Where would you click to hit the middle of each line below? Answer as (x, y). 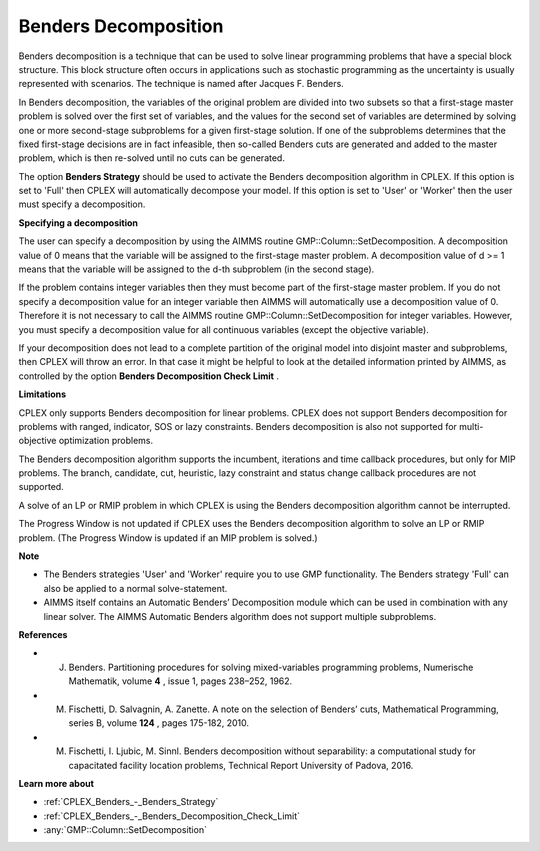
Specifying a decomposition (78, 222)
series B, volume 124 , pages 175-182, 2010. (159, 723)
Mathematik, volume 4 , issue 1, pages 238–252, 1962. (180, 681)
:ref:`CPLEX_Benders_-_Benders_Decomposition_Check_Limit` (171, 816)
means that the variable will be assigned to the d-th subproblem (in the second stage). (196, 269)
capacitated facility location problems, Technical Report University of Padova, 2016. (241, 765)
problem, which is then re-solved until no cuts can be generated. (151, 158)
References (43, 634)
